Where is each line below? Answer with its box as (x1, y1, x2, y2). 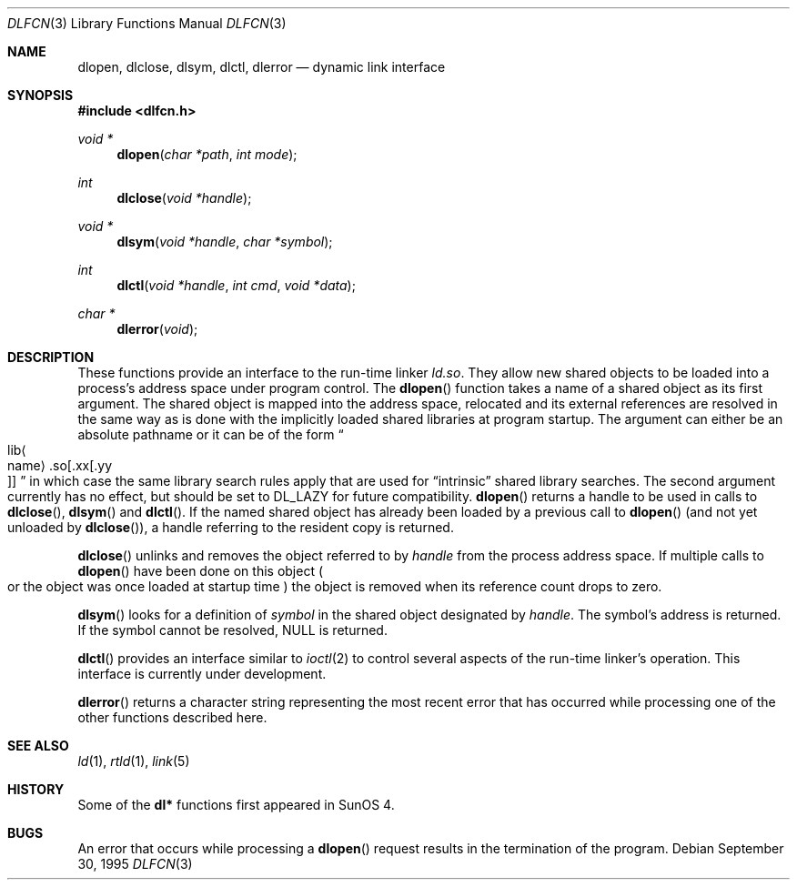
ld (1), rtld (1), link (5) (77, 753, 190, 769)
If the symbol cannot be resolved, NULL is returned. (77, 622, 388, 638)
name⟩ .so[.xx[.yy (7, 458, 113, 473)
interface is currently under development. (77, 666, 327, 681)
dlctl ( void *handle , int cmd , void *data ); (116, 277, 356, 293)
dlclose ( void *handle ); (116, 190, 252, 206)
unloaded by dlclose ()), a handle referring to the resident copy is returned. (7, 519, 454, 535)
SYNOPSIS (7, 87, 74, 103)
